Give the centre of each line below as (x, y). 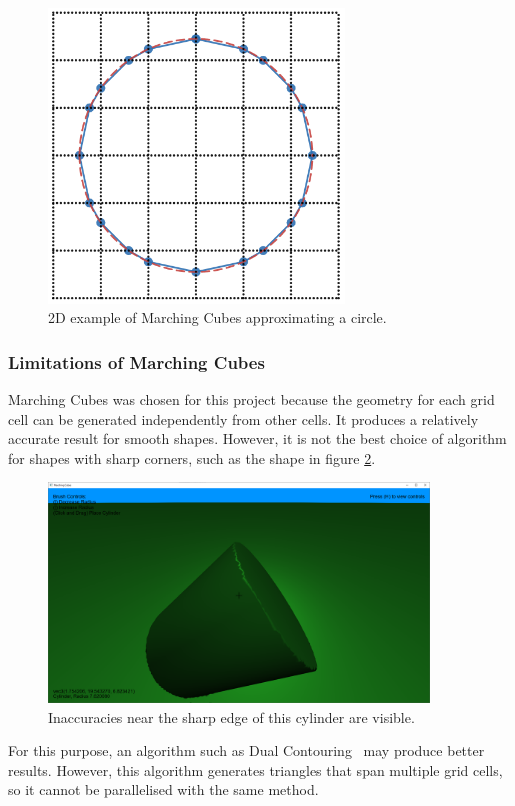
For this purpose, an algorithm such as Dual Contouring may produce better (246, 750)
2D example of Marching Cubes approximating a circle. (217, 317)
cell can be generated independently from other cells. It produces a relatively (243, 418)
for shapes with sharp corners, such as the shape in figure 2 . (192, 457)
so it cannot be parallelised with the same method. (163, 789)
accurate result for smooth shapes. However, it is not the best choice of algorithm (257, 438)
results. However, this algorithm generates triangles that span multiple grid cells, (255, 769)
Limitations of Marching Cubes (136, 361)
